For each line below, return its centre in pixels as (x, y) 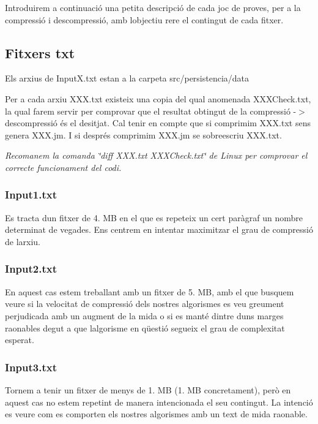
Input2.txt (31, 269)
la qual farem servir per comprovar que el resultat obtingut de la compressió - (151, 111)
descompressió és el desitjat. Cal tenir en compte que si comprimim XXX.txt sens (158, 123)
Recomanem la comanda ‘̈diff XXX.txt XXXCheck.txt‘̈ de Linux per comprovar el (156, 155)
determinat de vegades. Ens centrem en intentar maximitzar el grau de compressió (159, 229)
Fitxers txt (40, 52)
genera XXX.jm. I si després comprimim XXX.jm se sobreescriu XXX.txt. (143, 134)
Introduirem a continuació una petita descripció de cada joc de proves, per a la (153, 7)
